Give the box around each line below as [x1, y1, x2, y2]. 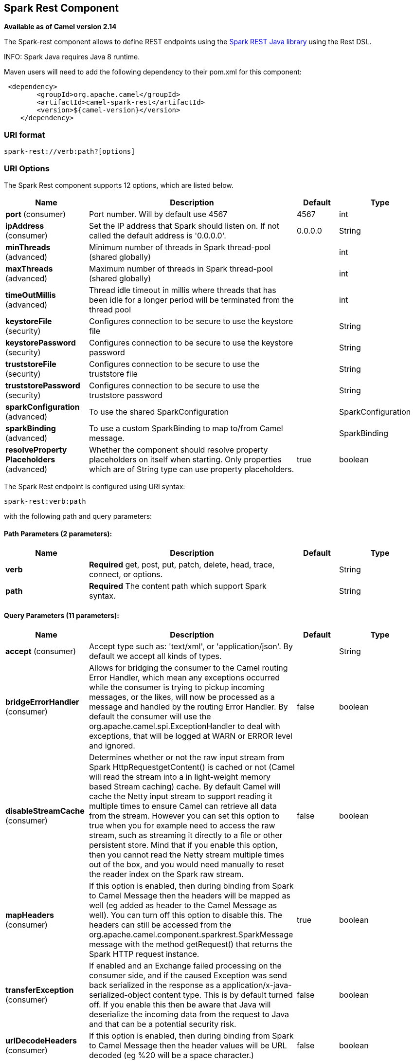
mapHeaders [5, 910, 54, 920]
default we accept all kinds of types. [89, 651, 222, 661]
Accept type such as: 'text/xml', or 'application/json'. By [89, 641, 293, 652]
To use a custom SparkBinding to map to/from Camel [89, 423, 283, 433]
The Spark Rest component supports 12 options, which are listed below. [4, 181, 234, 189]
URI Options [4, 163, 50, 173]
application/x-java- [222, 980, 292, 990]
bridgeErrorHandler [5, 697, 79, 707]
